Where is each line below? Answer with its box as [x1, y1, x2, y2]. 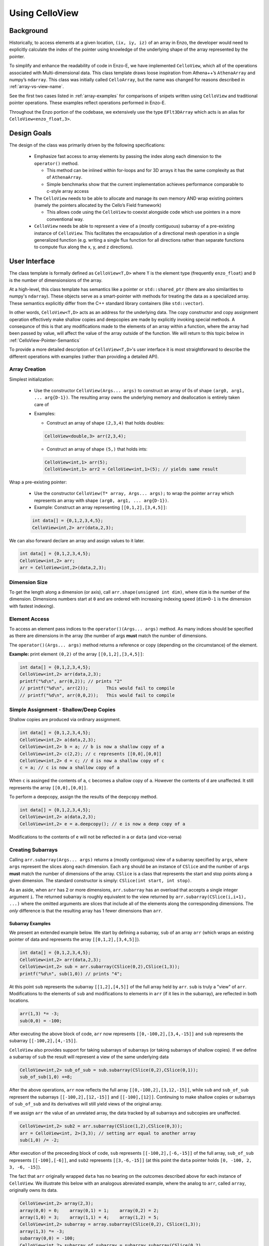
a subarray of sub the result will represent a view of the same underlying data [9, 1054, 169, 1060]
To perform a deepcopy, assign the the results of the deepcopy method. [9, 794, 158, 800]
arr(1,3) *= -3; [19, 1011, 60, 1017]
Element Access [9, 616, 49, 623]
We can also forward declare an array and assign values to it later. [9, 537, 145, 543]
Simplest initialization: [9, 376, 54, 382]
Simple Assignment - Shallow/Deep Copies [9, 706, 116, 713]
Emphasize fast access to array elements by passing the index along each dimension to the [34, 154, 222, 159]
